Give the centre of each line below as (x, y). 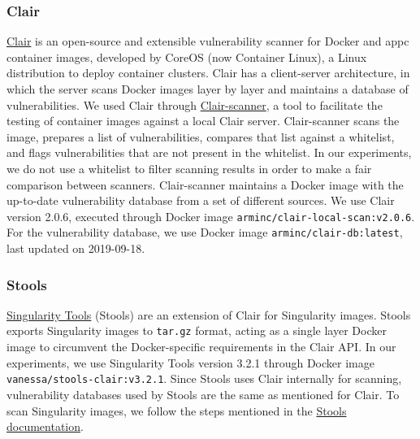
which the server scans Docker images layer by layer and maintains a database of (208, 89)
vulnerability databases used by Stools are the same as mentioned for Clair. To (203, 394)
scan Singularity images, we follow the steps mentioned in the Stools (177, 410)
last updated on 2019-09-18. (76, 248)
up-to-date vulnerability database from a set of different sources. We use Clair (201, 200)
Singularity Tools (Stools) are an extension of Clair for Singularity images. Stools (209, 314)
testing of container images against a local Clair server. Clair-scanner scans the (203, 121)
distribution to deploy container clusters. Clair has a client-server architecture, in (208, 73)
